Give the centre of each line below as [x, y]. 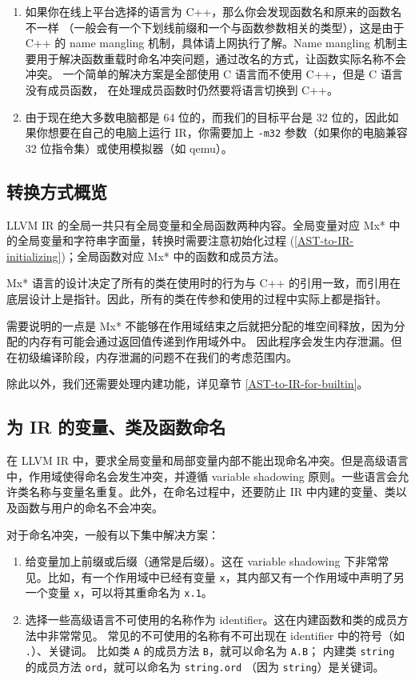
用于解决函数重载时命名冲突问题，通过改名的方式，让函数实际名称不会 [221, 58]
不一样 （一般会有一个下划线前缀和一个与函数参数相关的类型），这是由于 [215, 27]
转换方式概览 [57, 191]
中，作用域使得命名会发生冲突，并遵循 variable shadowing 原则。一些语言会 [202, 476]
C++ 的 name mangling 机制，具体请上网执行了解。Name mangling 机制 [211, 43]
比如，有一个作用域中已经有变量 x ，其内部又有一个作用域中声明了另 [226, 576]
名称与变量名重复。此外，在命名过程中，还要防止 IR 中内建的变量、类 [212, 492]
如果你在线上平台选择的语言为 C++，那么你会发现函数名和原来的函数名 [213, 11]
